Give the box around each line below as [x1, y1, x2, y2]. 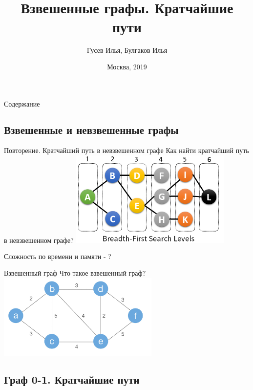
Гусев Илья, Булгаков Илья [86, 45, 168, 55]
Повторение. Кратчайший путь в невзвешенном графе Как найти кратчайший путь [4, 145, 249, 155]
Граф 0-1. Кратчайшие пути [4, 371, 140, 387]
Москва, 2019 [107, 61, 147, 71]
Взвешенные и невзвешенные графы [4, 122, 179, 137]
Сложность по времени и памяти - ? [4, 251, 111, 261]
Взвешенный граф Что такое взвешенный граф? [4, 267, 146, 278]
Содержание [4, 98, 40, 108]
